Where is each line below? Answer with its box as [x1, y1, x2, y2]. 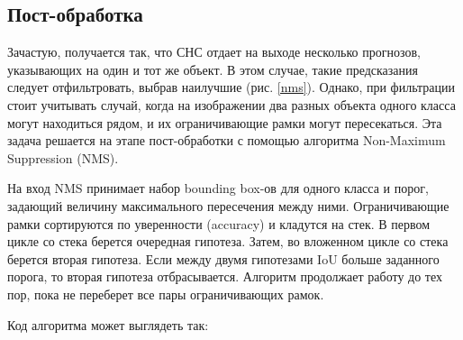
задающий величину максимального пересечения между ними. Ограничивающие [7, 196, 449, 215]
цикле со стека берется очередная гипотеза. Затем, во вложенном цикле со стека [7, 232, 449, 251]
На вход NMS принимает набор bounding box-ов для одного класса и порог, [7, 179, 429, 198]
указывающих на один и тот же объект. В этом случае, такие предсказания [7, 60, 418, 78]
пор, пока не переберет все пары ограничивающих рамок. [7, 284, 324, 303]
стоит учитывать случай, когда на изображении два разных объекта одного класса [7, 95, 456, 114]
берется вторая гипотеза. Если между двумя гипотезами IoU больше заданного [7, 249, 440, 268]
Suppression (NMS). [7, 148, 119, 167]
